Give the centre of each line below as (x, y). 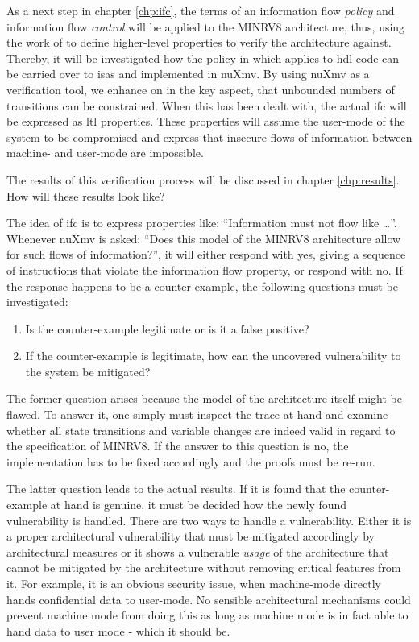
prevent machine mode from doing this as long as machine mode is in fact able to (207, 615)
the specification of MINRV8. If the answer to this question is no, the (178, 446)
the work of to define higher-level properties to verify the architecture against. (199, 42)
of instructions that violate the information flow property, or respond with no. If (205, 269)
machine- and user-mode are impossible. (105, 153)
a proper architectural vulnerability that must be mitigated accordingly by (191, 536)
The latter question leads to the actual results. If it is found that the (176, 489)
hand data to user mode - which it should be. (118, 630)
